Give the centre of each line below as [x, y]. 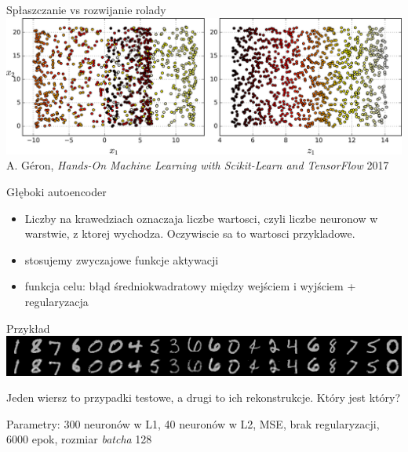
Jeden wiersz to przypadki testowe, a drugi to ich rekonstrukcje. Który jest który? [204, 397]
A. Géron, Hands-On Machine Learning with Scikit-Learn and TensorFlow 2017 [198, 165]
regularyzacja [56, 301]
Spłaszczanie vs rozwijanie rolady [86, 9]
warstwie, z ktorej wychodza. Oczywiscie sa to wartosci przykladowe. [190, 233]
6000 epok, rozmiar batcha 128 [79, 439]
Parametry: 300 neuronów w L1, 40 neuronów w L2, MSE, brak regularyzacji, [193, 423]
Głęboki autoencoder [56, 192]
